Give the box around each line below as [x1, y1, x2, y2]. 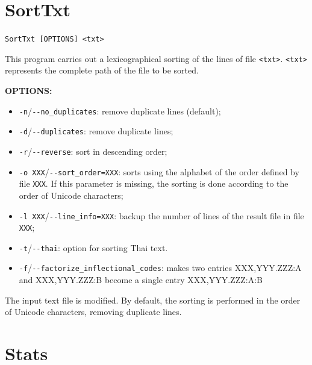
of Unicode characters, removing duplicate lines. [5, 305, 182, 318]
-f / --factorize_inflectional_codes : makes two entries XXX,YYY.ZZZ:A [19, 261, 302, 274]
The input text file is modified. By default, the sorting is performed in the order [5, 293, 301, 306]
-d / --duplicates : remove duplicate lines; [19, 125, 173, 137]
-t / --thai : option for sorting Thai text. [19, 241, 168, 254]
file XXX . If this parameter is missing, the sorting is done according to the [19, 177, 289, 190]
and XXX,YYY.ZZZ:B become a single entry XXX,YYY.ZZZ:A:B [19, 273, 263, 286]
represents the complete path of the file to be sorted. [5, 64, 199, 76]
